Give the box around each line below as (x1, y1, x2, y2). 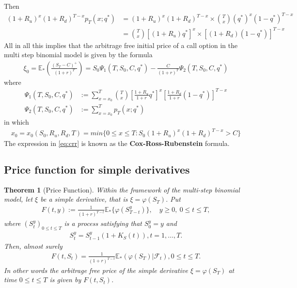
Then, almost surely (4, 240, 63, 251)
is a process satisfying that (64, 218, 142, 228)
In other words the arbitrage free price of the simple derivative (4, 265, 188, 275)
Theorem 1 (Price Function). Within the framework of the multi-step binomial (4, 184, 240, 194)
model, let (4, 194, 33, 204)
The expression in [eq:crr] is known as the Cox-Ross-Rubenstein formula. (4, 138, 230, 148)
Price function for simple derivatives (4, 162, 190, 177)
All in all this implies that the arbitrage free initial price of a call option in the (4, 40, 238, 50)
